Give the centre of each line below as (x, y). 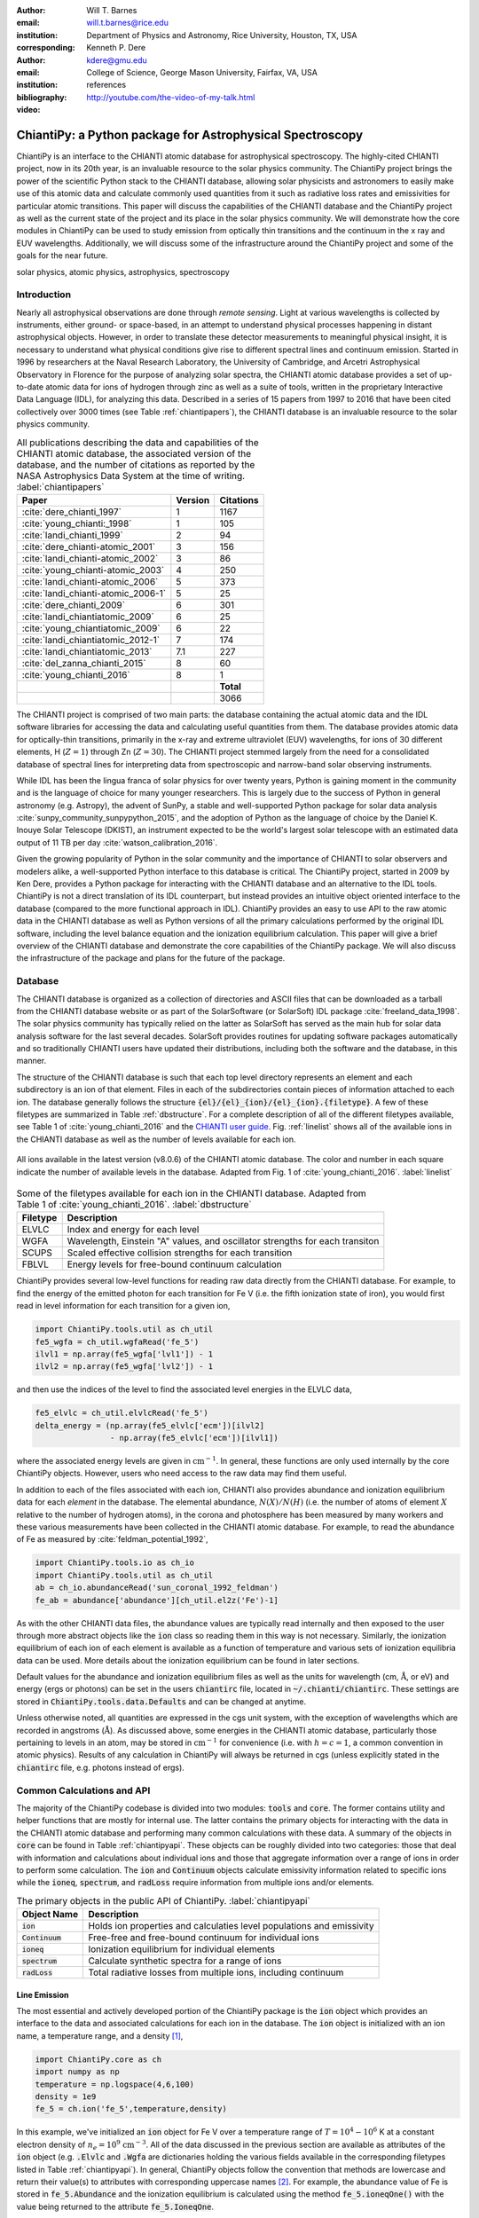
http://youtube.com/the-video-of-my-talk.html (171, 97)
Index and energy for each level (133, 1230)
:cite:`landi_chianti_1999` (72, 535)
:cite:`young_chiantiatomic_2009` (91, 628)
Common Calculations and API (83, 1790)
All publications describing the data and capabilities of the (137, 442)
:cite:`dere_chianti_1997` (71, 512)
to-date (30, 387)
